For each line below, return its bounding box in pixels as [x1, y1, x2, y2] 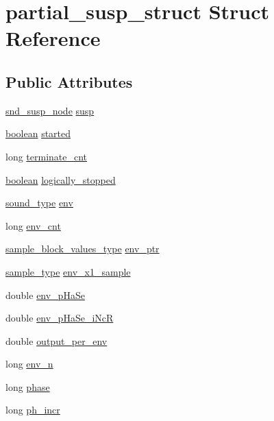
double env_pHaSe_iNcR [5, 311, 114, 325]
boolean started [5, 126, 71, 141]
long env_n [5, 357, 53, 371]
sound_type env [5, 195, 73, 210]
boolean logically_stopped [5, 172, 116, 187]
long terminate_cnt [5, 149, 88, 163]
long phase [5, 379, 50, 394]
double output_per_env [5, 333, 108, 348]
